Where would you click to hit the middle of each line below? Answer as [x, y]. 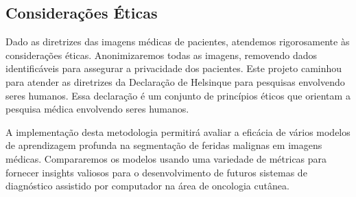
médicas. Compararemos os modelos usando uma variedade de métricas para [166, 158]
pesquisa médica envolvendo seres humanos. [97, 109]
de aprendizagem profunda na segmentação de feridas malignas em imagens [164, 145]
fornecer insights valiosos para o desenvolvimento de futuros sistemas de [156, 172]
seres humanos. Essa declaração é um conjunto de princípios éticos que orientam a [178, 95]
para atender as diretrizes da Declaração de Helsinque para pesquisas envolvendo [175, 81]
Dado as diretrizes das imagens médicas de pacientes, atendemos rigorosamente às [178, 42]
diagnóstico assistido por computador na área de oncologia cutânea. [147, 186]
